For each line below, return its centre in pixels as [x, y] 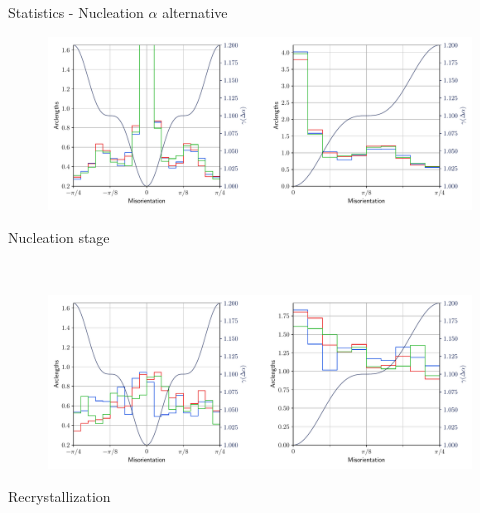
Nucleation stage [59, 237]
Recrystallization [59, 496]
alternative [195, 12]
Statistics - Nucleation [76, 12]
